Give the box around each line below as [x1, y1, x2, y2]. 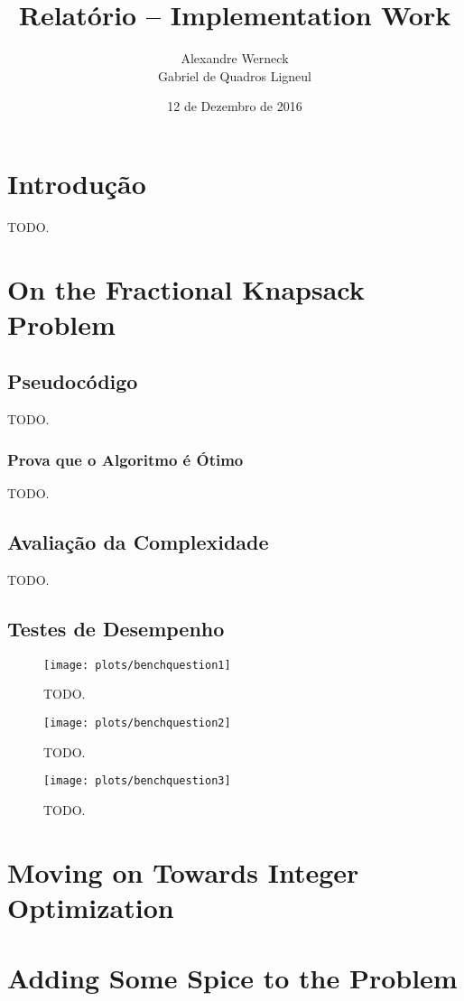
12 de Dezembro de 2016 [167, 97, 302, 116]
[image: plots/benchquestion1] [43, 658, 231, 672]
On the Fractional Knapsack [7, 270, 365, 307]
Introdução [7, 164, 146, 201]
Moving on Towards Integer [7, 853, 359, 890]
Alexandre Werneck [181, 49, 289, 68]
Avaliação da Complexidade [7, 528, 269, 555]
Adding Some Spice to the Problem [7, 959, 458, 996]
